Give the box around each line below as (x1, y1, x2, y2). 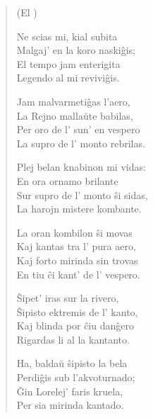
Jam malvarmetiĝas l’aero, (16, 94, 130, 108)
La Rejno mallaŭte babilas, (16, 108, 133, 123)
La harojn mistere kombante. (16, 201, 142, 216)
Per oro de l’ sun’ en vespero (16, 122, 140, 137)
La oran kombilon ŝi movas (16, 225, 133, 239)
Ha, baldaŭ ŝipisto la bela (16, 356, 128, 371)
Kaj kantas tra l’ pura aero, (16, 239, 136, 254)
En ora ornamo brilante (16, 173, 118, 188)
